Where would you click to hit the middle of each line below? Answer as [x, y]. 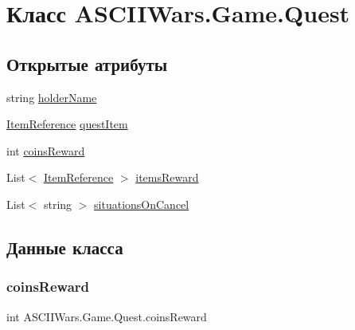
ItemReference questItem [67, 124]
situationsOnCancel [142, 204]
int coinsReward [46, 150]
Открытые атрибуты [87, 63]
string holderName [52, 97]
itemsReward [167, 177]
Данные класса [65, 247]
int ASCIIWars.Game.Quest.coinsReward [107, 316]
